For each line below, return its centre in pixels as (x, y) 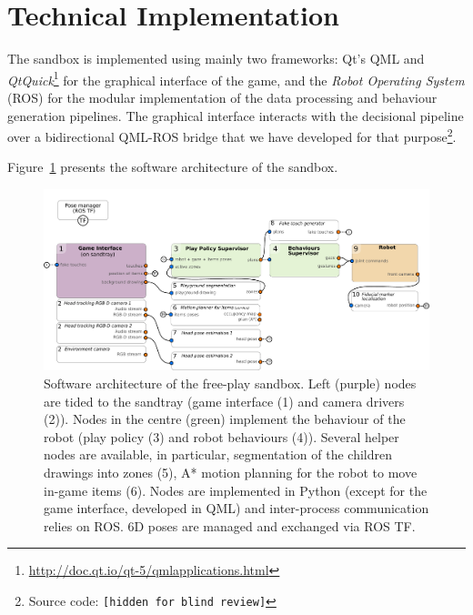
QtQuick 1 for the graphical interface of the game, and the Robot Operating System (236, 78)
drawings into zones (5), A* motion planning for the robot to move (231, 472)
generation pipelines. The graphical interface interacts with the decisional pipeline (236, 115)
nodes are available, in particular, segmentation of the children (218, 454)
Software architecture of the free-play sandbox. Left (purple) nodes (230, 383)
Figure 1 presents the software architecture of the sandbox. (173, 167)
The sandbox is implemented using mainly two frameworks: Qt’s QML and (216, 59)
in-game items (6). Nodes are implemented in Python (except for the (236, 490)
